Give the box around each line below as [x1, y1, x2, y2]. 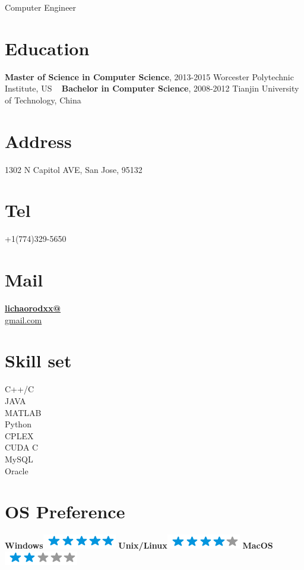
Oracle [5, 464, 28, 477]
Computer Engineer [5, 1, 77, 13]
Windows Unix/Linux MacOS [5, 539, 273, 552]
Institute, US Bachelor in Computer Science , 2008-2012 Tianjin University [5, 82, 299, 95]
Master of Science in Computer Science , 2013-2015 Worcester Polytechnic [5, 70, 294, 83]
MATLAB [5, 406, 42, 418]
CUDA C [5, 441, 39, 454]
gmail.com [5, 313, 42, 326]
